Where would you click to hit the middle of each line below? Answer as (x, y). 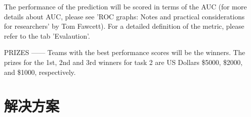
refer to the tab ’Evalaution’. (47, 35)
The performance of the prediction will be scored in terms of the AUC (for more (125, 6)
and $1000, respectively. (40, 72)
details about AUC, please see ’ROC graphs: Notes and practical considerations (124, 16)
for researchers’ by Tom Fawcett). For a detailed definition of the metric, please (124, 26)
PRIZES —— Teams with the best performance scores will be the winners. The (125, 52)
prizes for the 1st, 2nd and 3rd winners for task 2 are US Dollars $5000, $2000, (123, 62)
